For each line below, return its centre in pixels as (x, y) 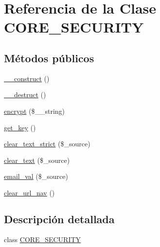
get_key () (20, 127)
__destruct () (25, 95)
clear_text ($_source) (37, 160)
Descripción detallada (59, 219)
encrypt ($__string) (35, 111)
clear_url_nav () (29, 192)
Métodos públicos (49, 58)
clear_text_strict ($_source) (47, 144)
